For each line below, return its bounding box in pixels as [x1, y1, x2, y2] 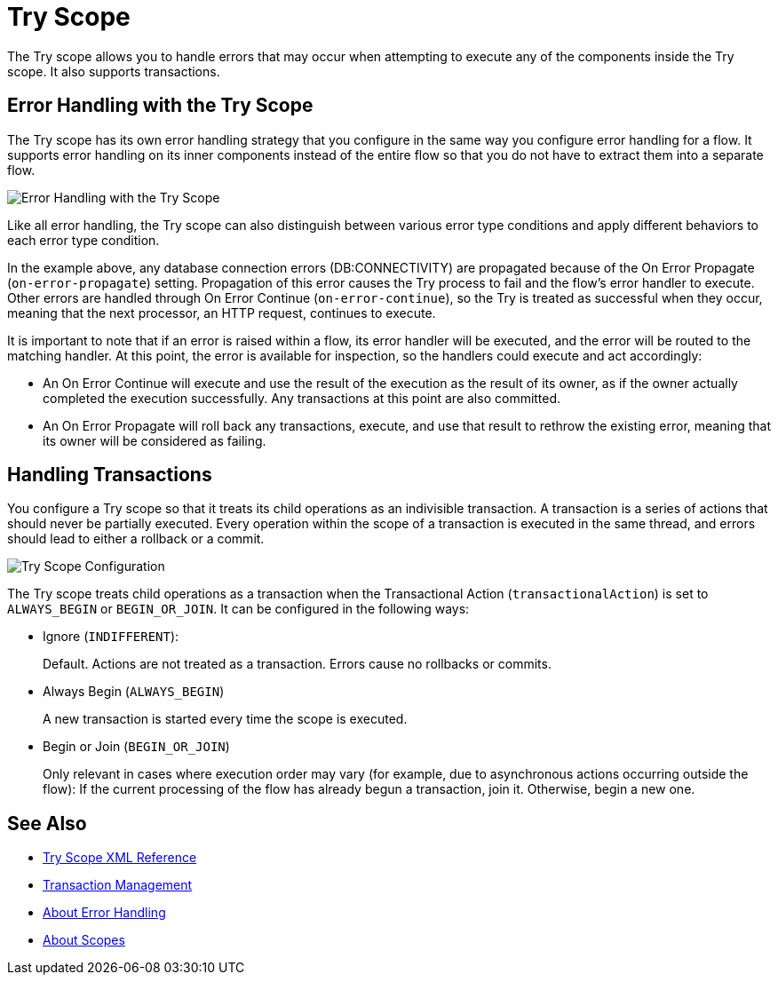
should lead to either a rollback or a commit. [7, 531, 265, 547]
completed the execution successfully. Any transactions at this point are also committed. [43, 390, 561, 406]
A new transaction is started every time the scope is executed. [43, 711, 408, 727]
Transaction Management [43, 877, 193, 893]
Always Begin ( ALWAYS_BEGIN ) [43, 684, 225, 700]
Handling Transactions [7, 463, 212, 487]
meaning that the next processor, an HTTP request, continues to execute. [7, 305, 436, 321]
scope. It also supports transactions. [7, 63, 220, 79]
